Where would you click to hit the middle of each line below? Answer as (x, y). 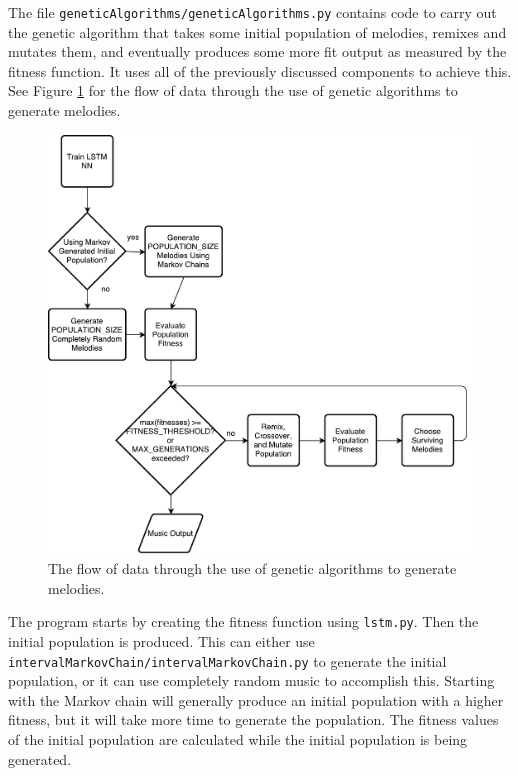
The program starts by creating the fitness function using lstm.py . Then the (243, 621)
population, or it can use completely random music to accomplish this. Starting (251, 680)
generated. (40, 758)
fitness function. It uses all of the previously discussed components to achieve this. (260, 70)
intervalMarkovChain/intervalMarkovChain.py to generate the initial (227, 660)
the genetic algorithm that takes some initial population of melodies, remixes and (257, 31)
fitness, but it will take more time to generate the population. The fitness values (253, 719)
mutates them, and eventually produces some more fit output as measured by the (257, 51)
